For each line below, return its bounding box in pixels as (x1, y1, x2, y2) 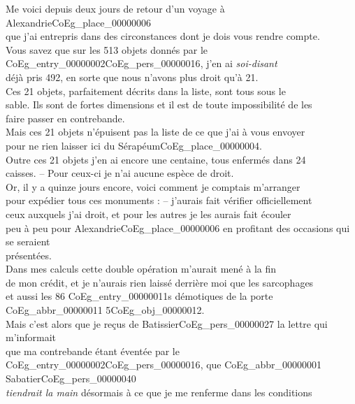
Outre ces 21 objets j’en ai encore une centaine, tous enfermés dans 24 (6, 152, 306, 166)
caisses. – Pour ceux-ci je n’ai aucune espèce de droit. (6, 166, 234, 180)
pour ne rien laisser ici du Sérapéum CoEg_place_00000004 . (6, 138, 262, 152)
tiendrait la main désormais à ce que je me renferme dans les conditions (6, 384, 312, 399)
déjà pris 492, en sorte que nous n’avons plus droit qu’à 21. (6, 69, 259, 84)
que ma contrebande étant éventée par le (6, 343, 180, 358)
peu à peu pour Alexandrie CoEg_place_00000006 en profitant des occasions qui (6, 220, 350, 235)
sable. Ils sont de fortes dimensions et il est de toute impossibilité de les (6, 97, 312, 112)
